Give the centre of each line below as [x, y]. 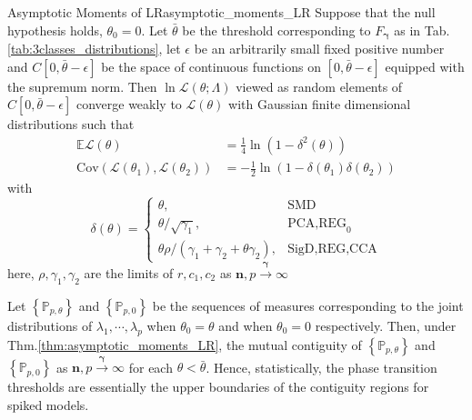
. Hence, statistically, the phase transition [321, 367]
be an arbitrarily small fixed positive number [319, 49]
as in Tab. [422, 30]
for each [151, 367]
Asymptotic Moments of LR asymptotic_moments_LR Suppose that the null [221, 12]
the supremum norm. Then [82, 86]
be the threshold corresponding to [276, 30]
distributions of [50, 325]
